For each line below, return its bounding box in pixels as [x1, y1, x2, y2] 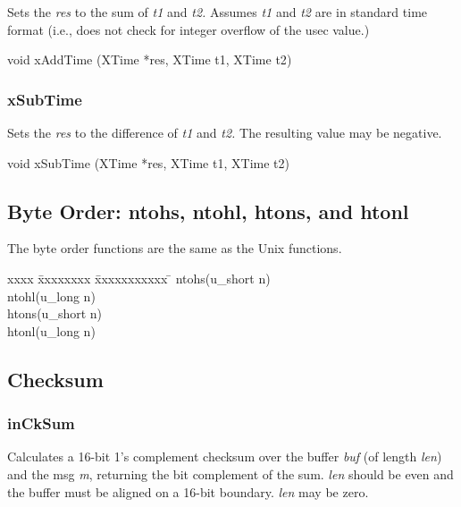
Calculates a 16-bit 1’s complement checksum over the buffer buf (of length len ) [7, 447, 442, 466]
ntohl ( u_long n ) [7, 286, 96, 305]
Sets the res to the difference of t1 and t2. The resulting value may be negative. [7, 123, 442, 141]
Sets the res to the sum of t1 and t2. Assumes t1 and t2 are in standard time [7, 3, 428, 21]
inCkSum [7, 412, 75, 435]
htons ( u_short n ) [7, 304, 103, 323]
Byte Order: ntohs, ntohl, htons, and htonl [7, 197, 409, 224]
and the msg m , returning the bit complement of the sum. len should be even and [7, 464, 454, 483]
